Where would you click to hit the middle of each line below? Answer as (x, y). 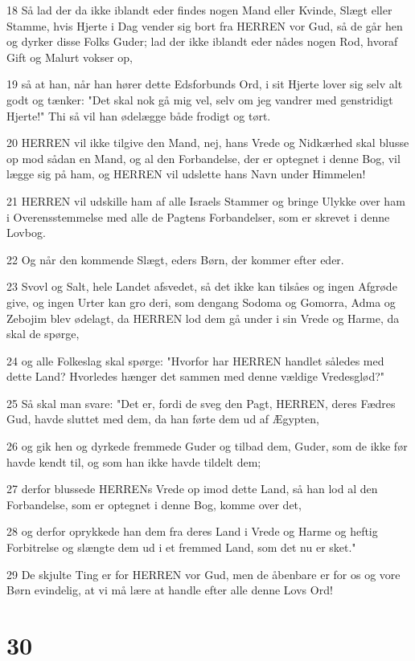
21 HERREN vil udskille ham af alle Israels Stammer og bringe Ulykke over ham (206, 200)
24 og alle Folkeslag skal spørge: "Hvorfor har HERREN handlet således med (195, 360)
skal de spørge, (43, 334)
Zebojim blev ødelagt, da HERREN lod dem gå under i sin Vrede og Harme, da (203, 318)
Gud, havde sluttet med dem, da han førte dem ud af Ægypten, (163, 419)
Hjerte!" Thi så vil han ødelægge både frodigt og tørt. (139, 115)
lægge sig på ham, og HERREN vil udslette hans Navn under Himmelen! (186, 174)
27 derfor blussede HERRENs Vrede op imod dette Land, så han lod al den (192, 489)
